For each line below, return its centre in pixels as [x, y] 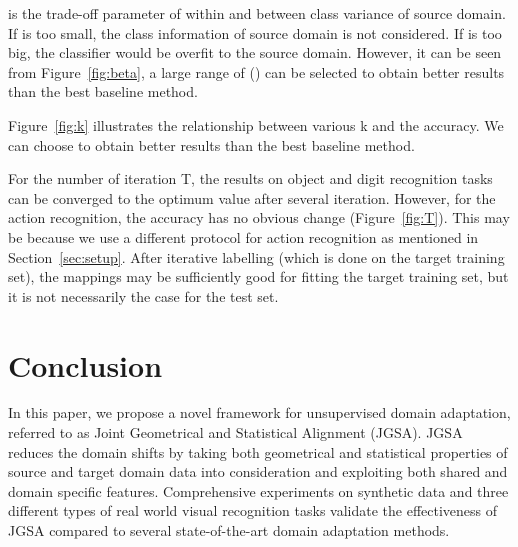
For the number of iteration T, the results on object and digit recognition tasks [250, 178]
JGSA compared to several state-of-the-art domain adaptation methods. [229, 530]
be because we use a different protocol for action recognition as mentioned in [243, 236]
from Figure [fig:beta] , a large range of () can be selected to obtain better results [256, 71]
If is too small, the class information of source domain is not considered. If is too [255, 32]
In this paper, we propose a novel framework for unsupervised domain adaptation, [259, 412]
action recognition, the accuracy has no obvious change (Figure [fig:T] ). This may [259, 217]
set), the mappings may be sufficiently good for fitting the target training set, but [258, 276]
